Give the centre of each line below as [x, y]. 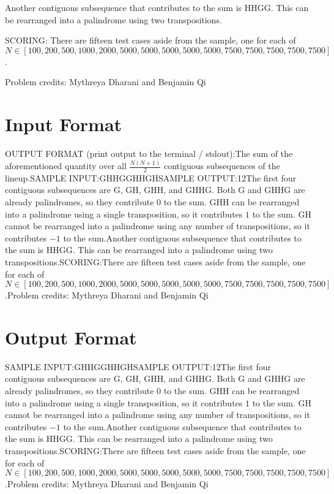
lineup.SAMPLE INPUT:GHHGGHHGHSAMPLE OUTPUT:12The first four [151, 177]
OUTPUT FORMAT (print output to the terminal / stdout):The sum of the [149, 154]
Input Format [64, 124]
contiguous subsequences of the [222, 165]
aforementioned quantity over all [66, 165]
